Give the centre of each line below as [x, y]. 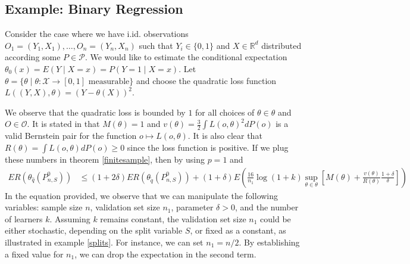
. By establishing [269, 242]
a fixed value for [34, 254]
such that [156, 45]
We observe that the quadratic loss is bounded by [95, 112]
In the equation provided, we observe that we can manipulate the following [142, 195]
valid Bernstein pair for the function [71, 136]
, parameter [192, 207]
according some [33, 57]
